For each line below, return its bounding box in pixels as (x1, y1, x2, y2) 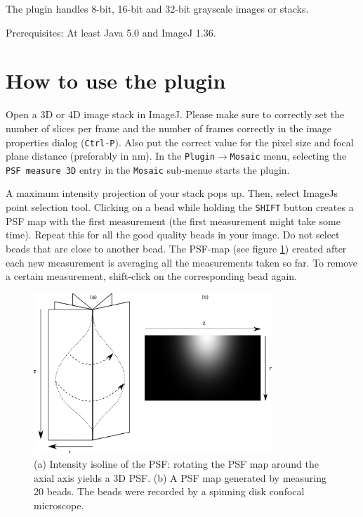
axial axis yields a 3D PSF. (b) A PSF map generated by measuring (34, 470, 327, 485)
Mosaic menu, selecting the (230, 148, 347, 163)
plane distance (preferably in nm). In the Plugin (6, 148, 215, 163)
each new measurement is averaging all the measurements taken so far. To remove (6, 255, 357, 269)
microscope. (34, 497, 84, 512)
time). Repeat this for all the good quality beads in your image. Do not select (6, 227, 340, 242)
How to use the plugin (6, 66, 226, 95)
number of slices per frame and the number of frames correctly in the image (6, 120, 332, 135)
